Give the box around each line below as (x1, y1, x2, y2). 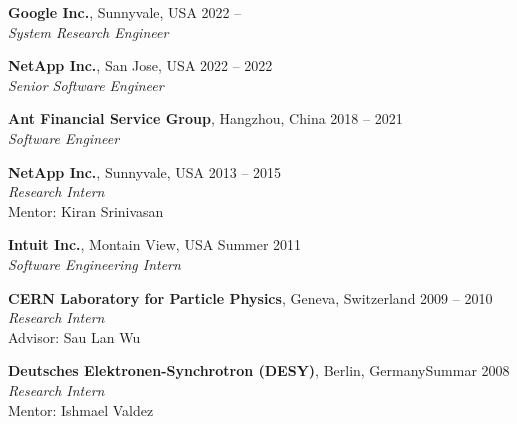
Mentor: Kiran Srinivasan (8, 200, 164, 221)
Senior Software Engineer (8, 74, 164, 95)
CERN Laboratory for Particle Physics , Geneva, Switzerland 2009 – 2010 (8, 287, 493, 308)
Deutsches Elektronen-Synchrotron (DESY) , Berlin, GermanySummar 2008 (8, 360, 510, 381)
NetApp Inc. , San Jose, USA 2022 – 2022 (8, 55, 273, 76)
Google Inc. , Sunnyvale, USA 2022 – (8, 2, 242, 22)
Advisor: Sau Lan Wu (8, 326, 141, 347)
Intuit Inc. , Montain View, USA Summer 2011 (8, 234, 302, 255)
